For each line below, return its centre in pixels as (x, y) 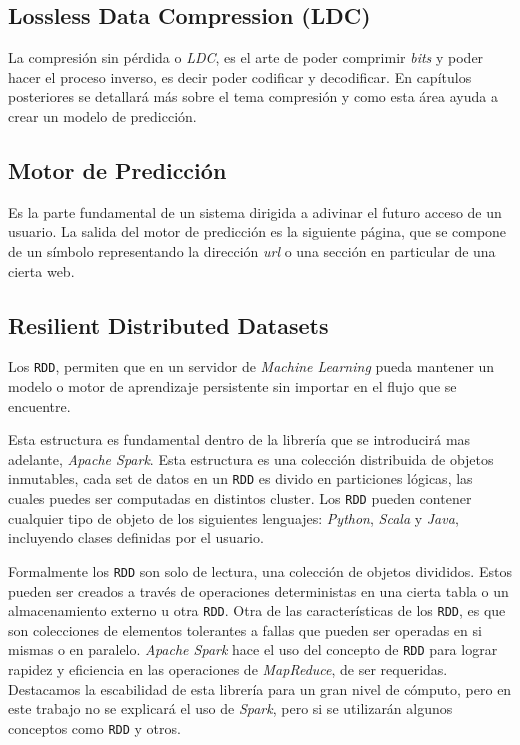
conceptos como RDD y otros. (94, 727)
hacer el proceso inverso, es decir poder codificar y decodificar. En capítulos (240, 76)
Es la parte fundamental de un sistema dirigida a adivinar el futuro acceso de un (255, 211)
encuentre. (39, 405)
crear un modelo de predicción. (102, 115)
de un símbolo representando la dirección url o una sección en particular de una (252, 250)
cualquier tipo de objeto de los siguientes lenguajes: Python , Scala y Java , (233, 517)
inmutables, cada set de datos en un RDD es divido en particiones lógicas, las (240, 478)
